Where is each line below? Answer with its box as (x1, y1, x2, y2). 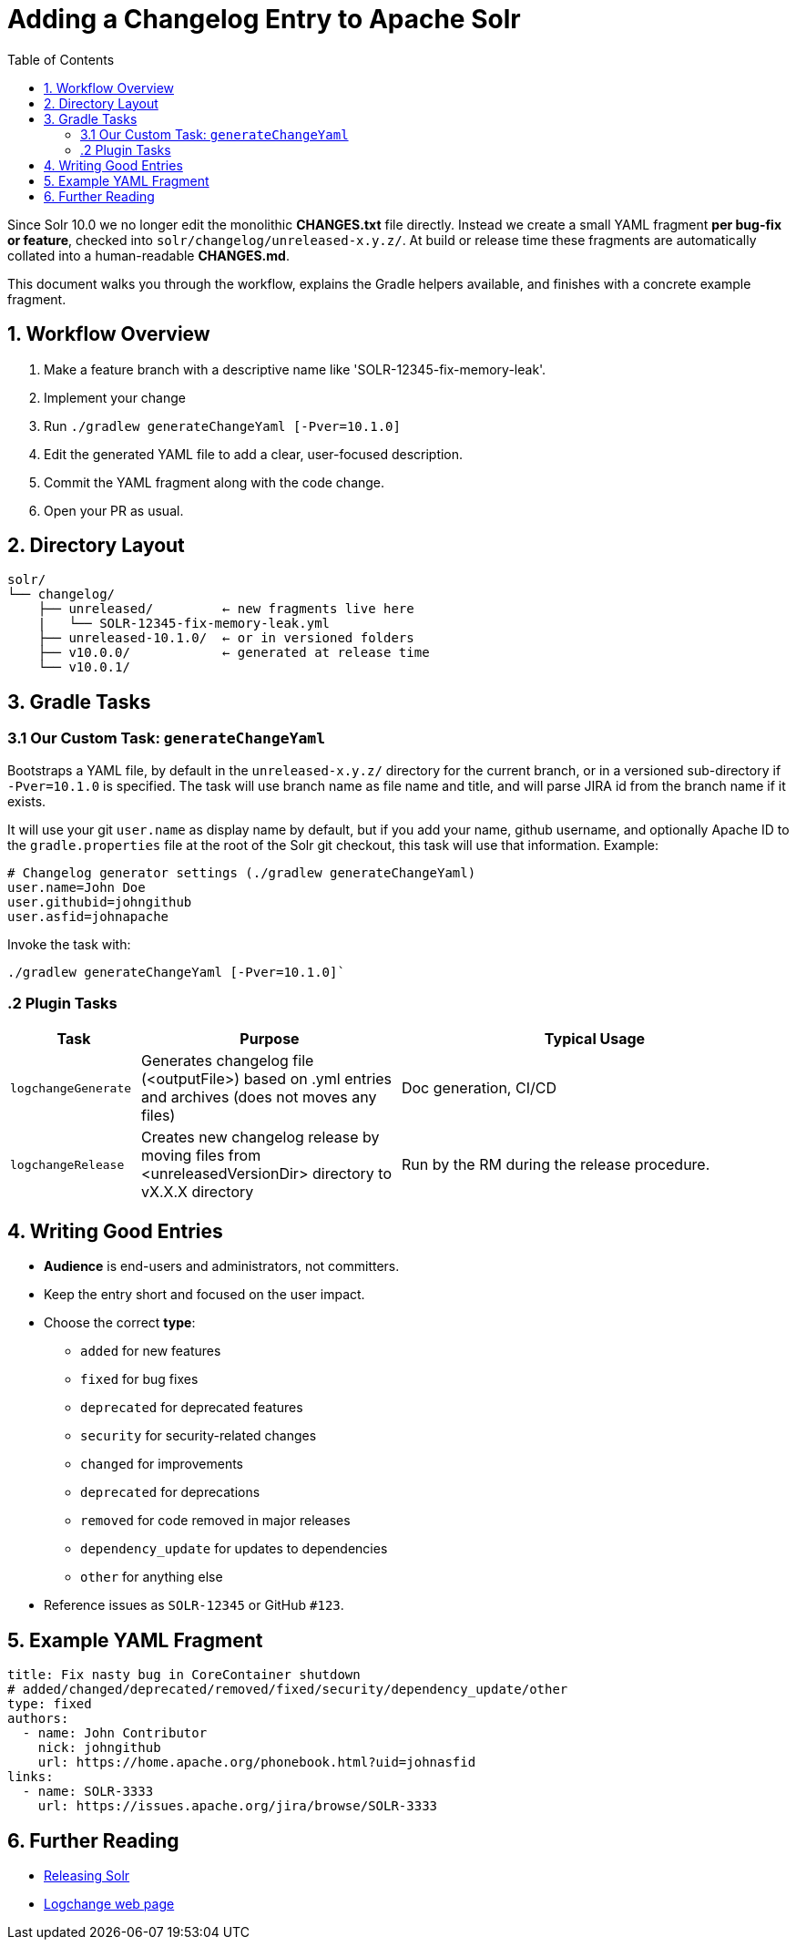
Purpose (240, 1030, 300, 1049)
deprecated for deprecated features (80, 1399, 303, 1416)
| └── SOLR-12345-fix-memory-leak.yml (37, 616, 331, 631)
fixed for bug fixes (80, 1371, 199, 1388)
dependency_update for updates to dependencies (80, 1541, 388, 1557)
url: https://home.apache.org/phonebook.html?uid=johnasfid (37, 1755, 476, 1770)
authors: (7, 1711, 69, 1727)
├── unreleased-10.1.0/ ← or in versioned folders (37, 630, 414, 646)
